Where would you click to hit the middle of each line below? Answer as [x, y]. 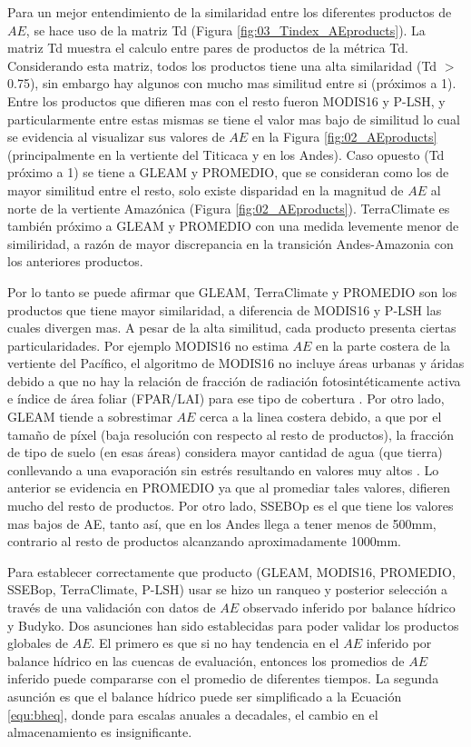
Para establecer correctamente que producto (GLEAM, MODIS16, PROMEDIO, [231, 571]
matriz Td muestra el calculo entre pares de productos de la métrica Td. [208, 48]
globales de [38, 643]
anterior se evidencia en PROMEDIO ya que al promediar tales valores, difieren [229, 488]
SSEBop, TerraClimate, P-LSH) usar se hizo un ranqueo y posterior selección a [228, 589]
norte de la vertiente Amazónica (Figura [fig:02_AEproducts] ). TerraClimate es [229, 208]
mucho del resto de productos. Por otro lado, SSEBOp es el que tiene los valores [231, 506]
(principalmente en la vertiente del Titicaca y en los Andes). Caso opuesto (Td [226, 154]
